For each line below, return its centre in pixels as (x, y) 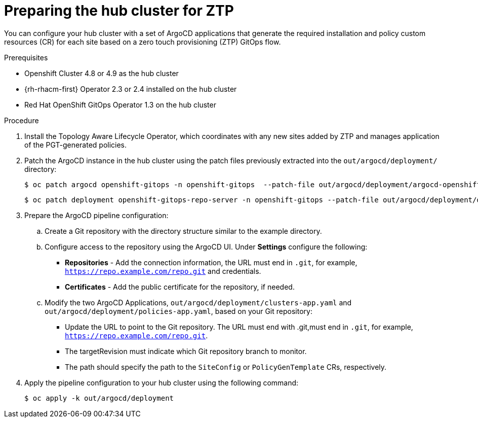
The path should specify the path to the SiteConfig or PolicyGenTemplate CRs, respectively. (226, 367)
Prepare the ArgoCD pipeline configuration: (96, 215)
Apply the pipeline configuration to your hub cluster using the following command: (162, 382)
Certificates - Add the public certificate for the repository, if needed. (180, 287)
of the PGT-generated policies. (76, 145)
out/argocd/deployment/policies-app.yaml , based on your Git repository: (178, 311)
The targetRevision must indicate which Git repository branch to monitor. (186, 351)
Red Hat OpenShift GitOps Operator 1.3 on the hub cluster (120, 104)
